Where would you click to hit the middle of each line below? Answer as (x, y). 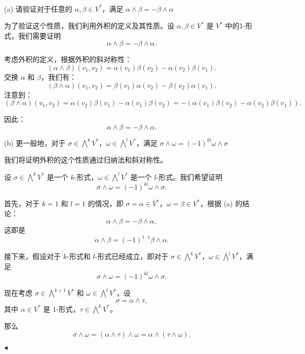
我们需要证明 (39, 35)
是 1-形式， (62, 309)
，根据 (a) (216, 203)
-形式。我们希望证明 (189, 176)
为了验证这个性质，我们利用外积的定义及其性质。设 (89, 26)
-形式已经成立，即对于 (132, 256)
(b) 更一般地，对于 (35, 142)
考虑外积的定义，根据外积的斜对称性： (68, 59)
